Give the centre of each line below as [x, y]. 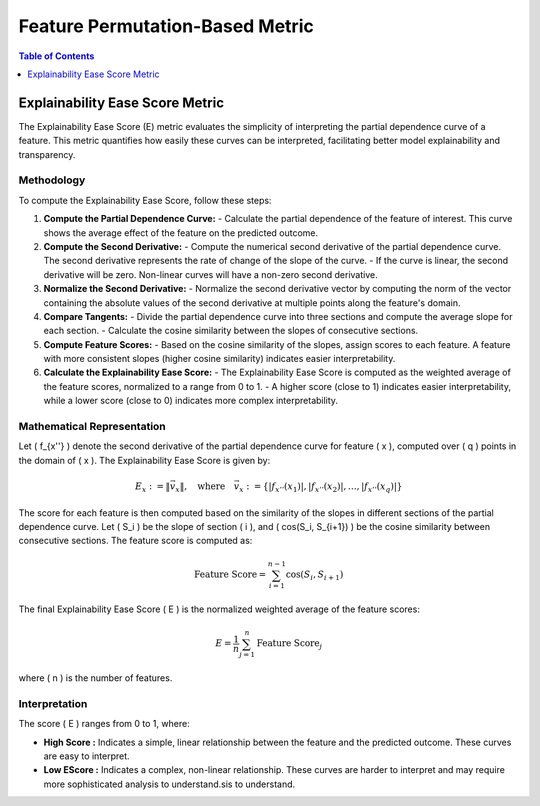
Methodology [52, 180]
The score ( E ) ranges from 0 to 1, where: [104, 724]
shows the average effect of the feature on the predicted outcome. [181, 232]
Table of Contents [56, 56]
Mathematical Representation [92, 426]
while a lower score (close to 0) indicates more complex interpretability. [191, 401]
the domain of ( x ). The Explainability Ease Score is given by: [144, 460]
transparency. [47, 154]
